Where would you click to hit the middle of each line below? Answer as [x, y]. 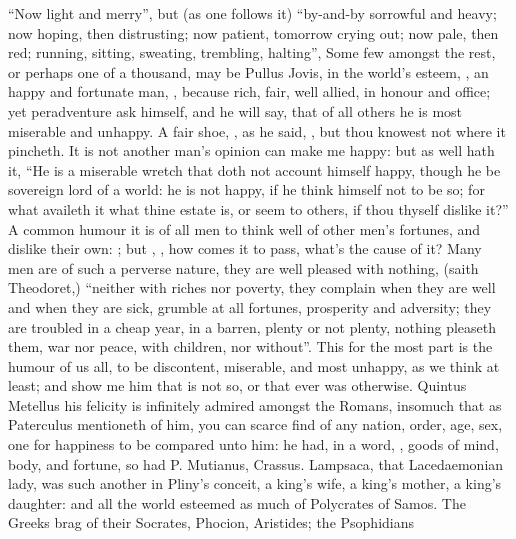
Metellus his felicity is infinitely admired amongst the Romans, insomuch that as [255, 404]
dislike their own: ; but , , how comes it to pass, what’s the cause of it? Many [245, 248]
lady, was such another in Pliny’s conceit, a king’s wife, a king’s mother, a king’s [255, 483]
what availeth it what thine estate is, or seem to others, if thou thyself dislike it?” [258, 208]
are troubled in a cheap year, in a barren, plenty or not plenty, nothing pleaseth [252, 326]
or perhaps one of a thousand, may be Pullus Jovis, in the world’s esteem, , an [248, 71]
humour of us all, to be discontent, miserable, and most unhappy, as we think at [254, 365]
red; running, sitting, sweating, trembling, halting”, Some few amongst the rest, [252, 52]
